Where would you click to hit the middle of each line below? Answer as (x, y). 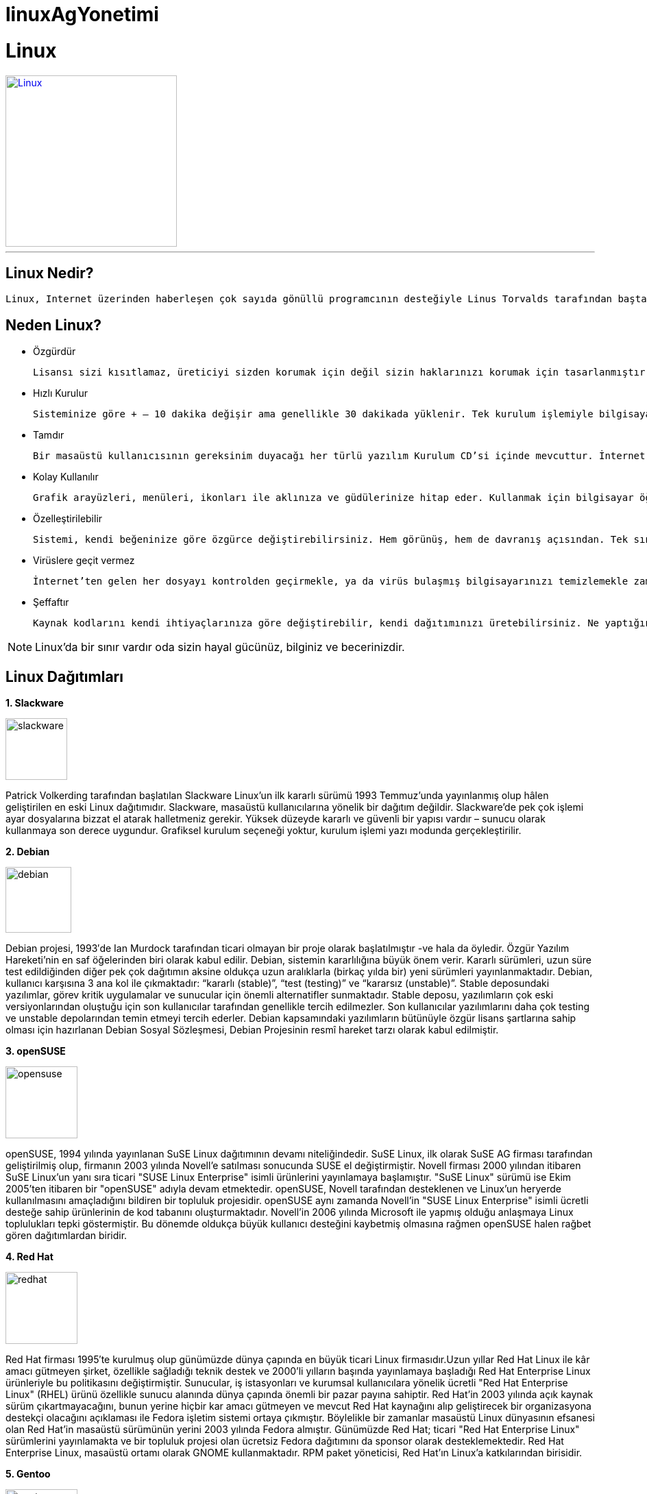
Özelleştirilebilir (68, 519)
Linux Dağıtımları (64, 676)
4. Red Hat (29, 1257)
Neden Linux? (53, 325)
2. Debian (28, 852)
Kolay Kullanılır (66, 477)
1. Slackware (35, 703)
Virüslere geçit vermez (84, 561)
